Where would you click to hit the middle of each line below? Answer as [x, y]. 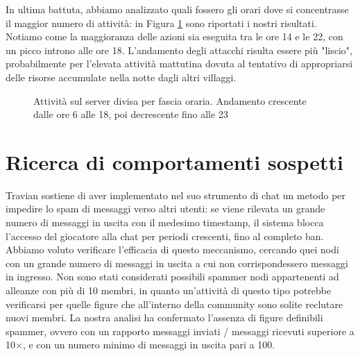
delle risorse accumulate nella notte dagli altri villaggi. [121, 77]
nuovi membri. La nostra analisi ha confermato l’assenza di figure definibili [164, 317]
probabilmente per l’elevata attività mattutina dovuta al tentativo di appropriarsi [179, 63]
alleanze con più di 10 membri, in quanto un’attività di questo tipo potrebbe [169, 290]
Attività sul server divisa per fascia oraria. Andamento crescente [170, 100]
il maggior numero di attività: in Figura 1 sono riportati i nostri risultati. [161, 23]
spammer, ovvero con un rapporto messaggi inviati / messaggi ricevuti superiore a [180, 331]
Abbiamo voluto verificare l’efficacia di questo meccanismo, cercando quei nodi [172, 249]
